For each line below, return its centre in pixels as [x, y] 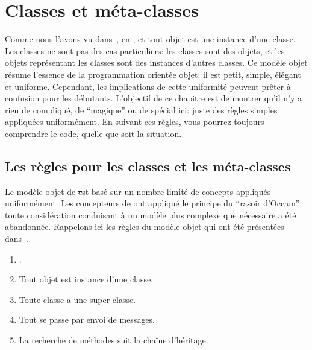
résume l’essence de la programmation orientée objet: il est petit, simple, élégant [153, 74]
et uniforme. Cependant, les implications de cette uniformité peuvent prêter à [148, 86]
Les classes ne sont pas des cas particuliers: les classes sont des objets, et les [145, 50]
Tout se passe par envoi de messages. [87, 320]
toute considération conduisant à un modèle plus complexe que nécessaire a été [151, 215]
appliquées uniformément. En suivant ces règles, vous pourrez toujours [135, 122]
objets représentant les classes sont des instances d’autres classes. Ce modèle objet [156, 62]
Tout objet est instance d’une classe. [86, 279]
